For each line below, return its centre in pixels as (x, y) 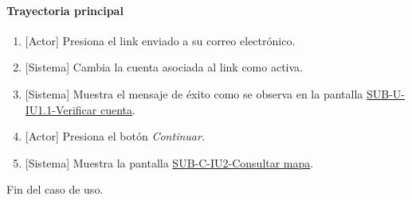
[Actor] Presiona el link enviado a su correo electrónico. (160, 40)
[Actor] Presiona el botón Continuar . (115, 136)
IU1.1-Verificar (61, 109)
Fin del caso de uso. (55, 189)
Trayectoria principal (65, 10)
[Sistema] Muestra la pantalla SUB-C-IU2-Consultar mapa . (169, 162)
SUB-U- (386, 93)
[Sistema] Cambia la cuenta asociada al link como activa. (164, 67)
